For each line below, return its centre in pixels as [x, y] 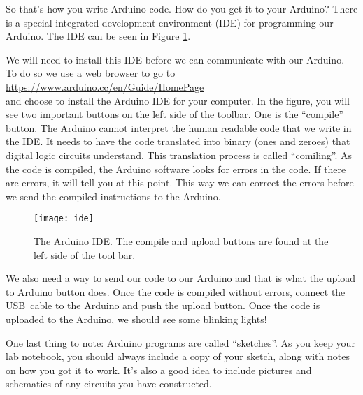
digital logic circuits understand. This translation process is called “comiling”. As [179, 155]
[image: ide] [64, 219]
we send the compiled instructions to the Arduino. [113, 196]
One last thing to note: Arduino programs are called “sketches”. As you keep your [180, 342]
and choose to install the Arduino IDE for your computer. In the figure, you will [178, 100]
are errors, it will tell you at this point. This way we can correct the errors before [180, 182]
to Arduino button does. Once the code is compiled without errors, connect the [176, 291]
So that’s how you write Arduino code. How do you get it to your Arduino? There [182, 8]
